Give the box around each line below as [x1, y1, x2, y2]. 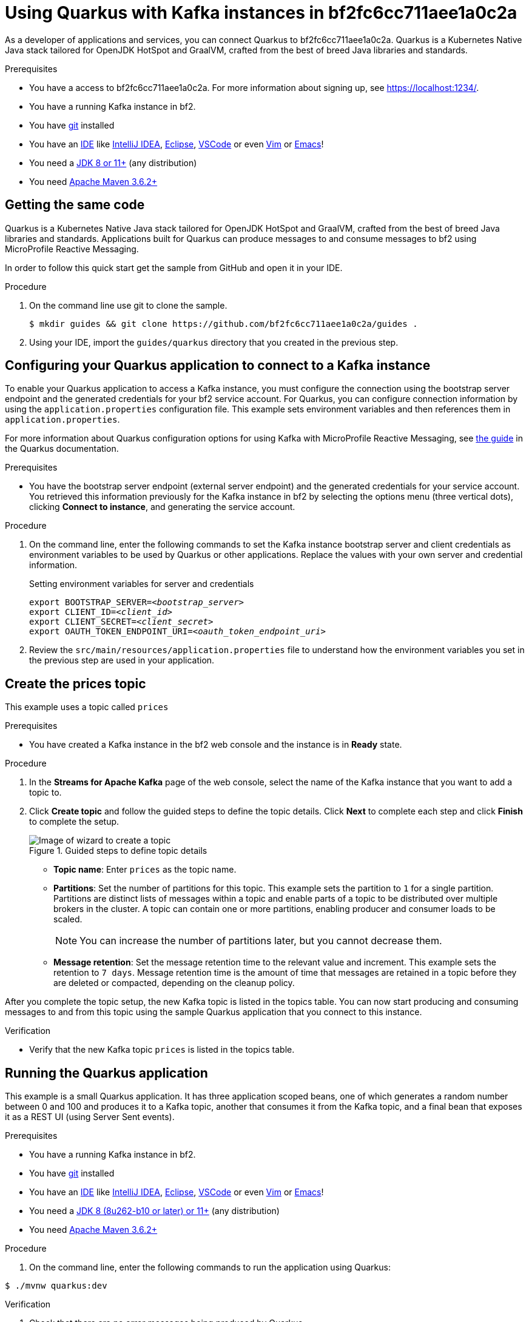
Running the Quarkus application [5, 1065, 208, 1081]
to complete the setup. [29, 816, 120, 827]
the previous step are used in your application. [29, 655, 215, 666]
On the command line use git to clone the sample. [29, 300, 227, 310]
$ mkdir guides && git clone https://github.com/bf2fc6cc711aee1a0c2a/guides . [29, 318, 418, 329]
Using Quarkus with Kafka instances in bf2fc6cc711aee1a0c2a [5, 2, 517, 23]
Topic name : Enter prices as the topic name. [53, 864, 237, 875]
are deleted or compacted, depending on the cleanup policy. [53, 978, 295, 988]
